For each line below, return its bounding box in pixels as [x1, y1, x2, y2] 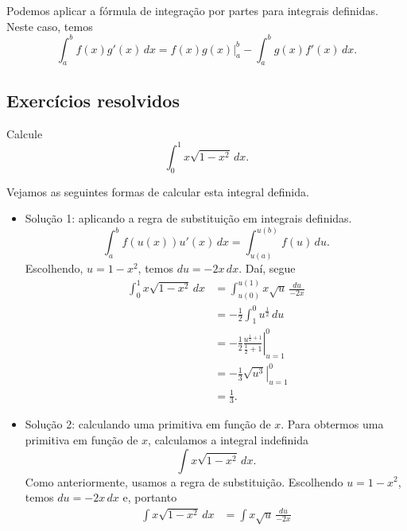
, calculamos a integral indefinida [148, 431, 309, 448]
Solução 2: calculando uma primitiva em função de [25, 416, 271, 432]
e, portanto [122, 489, 177, 506]
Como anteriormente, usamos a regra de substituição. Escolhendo [25, 473, 343, 490]
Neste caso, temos [6, 17, 93, 34]
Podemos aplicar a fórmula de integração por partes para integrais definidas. [6, 2, 378, 18]
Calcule [6, 125, 43, 141]
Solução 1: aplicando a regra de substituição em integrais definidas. [25, 210, 352, 227]
